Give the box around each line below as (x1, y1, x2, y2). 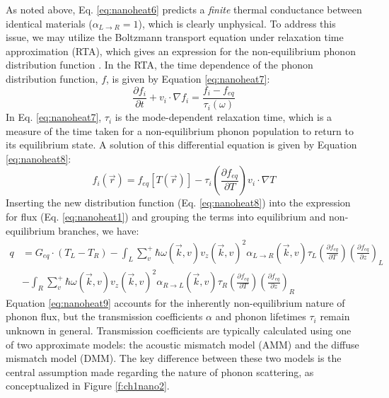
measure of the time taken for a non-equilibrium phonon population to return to (6, 123, 354, 138)
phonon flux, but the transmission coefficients (6, 309, 203, 324)
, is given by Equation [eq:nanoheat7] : (106, 71, 270, 86)
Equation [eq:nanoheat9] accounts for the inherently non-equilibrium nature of (6, 295, 345, 310)
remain (320, 309, 350, 324)
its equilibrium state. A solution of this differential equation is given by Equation (6, 137, 357, 152)
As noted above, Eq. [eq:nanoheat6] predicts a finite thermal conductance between (6, 2, 362, 16)
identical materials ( (6, 16, 93, 30)
